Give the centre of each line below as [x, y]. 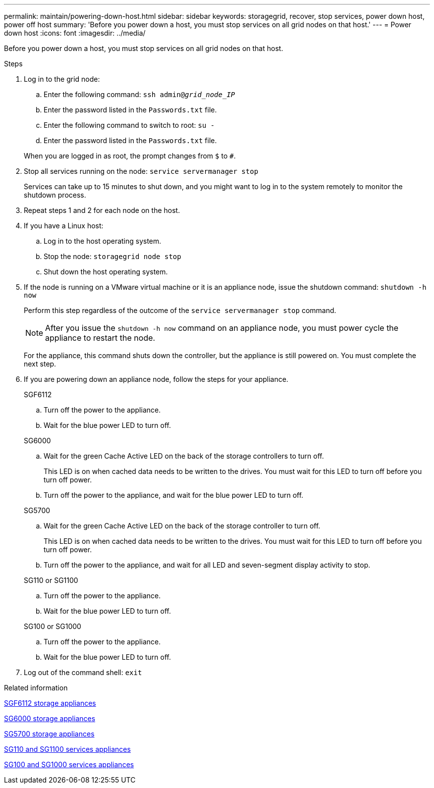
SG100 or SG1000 [53, 626]
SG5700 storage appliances [49, 734]
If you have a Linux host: [64, 226]
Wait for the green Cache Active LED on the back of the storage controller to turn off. [182, 526]
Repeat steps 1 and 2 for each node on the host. [102, 210]
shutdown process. [55, 195]
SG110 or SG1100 [51, 580]
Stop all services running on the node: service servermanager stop [141, 171]
